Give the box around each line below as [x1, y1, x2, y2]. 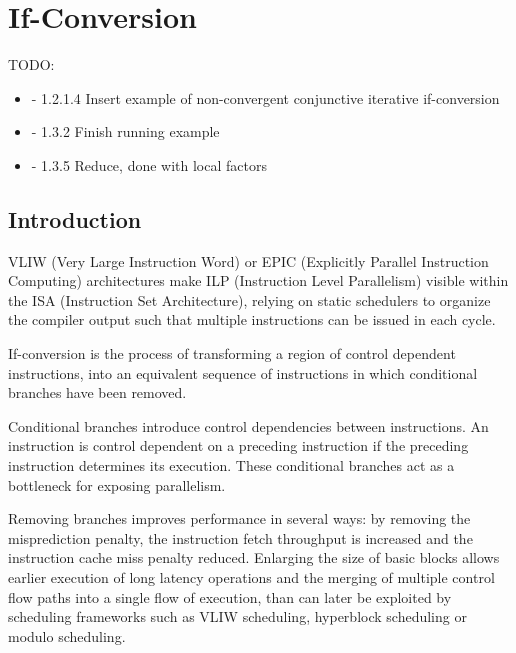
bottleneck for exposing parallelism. [8, 474, 226, 495]
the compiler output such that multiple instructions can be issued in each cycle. [8, 309, 496, 330]
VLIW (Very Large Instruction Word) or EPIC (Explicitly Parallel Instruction [8, 250, 489, 271]
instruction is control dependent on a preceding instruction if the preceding [8, 435, 469, 456]
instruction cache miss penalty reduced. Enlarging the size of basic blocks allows [8, 547, 500, 568]
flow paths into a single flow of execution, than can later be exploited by [8, 586, 452, 607]
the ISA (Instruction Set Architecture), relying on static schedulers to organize [8, 289, 491, 310]
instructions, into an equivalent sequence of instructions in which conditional [8, 362, 478, 383]
